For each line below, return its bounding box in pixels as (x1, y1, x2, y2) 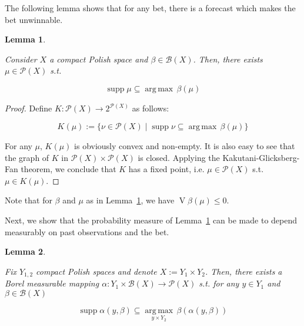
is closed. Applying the (138, 151, 220, 163)
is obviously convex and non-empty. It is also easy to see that (74, 140, 295, 152)
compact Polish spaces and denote (36, 265, 157, 277)
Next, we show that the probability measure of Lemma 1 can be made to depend (5, 213, 298, 226)
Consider (5, 52, 37, 65)
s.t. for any (199, 277, 239, 289)
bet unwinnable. (5, 13, 63, 25)
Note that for (5, 194, 52, 206)
